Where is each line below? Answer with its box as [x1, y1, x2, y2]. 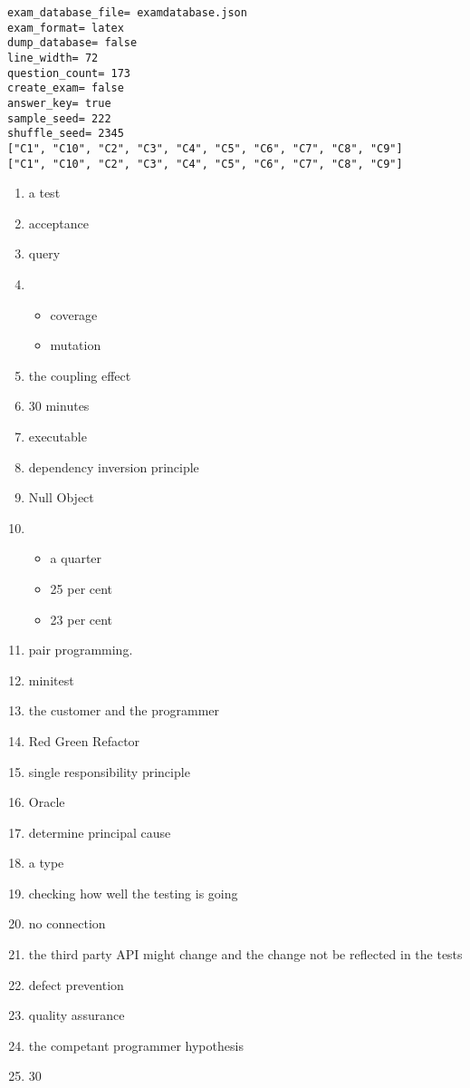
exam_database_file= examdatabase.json [7, 6, 247, 19]
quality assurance [28, 1005, 125, 1025]
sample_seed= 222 [7, 112, 111, 125]
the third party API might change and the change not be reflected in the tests [28, 945, 463, 964]
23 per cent [50, 609, 113, 628]
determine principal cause [28, 822, 171, 841]
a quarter [50, 549, 102, 568]
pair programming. [28, 640, 133, 659]
